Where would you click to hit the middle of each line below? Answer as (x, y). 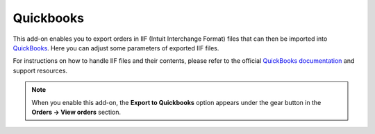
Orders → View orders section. (76, 112)
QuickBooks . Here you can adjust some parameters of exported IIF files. (116, 48)
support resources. (40, 70)
